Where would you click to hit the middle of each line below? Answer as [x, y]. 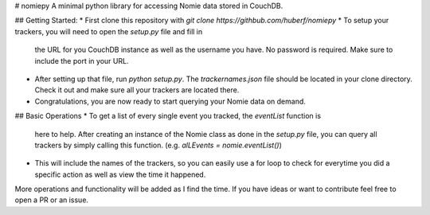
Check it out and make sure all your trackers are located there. [137, 90]
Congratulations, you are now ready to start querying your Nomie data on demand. [170, 101]
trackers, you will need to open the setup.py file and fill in [109, 31]
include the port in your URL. [82, 61]
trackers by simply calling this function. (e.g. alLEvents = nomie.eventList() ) [158, 145]
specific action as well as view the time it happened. [120, 174]
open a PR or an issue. [52, 200]
